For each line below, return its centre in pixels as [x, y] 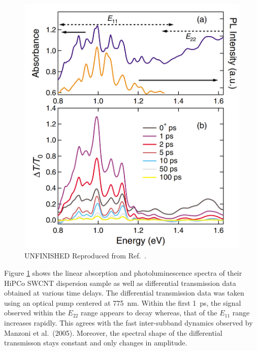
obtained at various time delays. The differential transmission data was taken [124, 293]
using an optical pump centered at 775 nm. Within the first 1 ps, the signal [123, 302]
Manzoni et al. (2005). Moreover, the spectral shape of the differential [113, 332]
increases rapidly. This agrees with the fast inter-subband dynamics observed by [128, 322]
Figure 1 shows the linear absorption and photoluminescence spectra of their [123, 273]
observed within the [35, 313]
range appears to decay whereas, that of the [149, 313]
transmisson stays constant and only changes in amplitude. [96, 343]
